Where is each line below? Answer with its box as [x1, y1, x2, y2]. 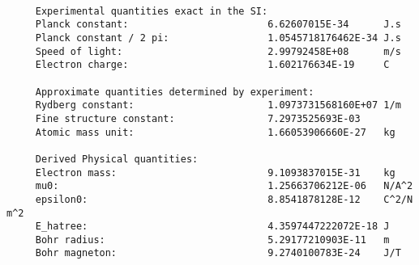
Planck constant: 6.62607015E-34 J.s [35, 19, 401, 31]
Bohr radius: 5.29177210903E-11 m [35, 233, 390, 246]
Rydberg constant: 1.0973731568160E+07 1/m [35, 99, 401, 111]
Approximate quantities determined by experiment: [35, 86, 314, 98]
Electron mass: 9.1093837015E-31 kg [35, 166, 395, 179]
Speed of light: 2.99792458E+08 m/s [35, 45, 401, 57]
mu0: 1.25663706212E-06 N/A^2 [35, 180, 413, 192]
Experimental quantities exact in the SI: [35, 5, 268, 17]
